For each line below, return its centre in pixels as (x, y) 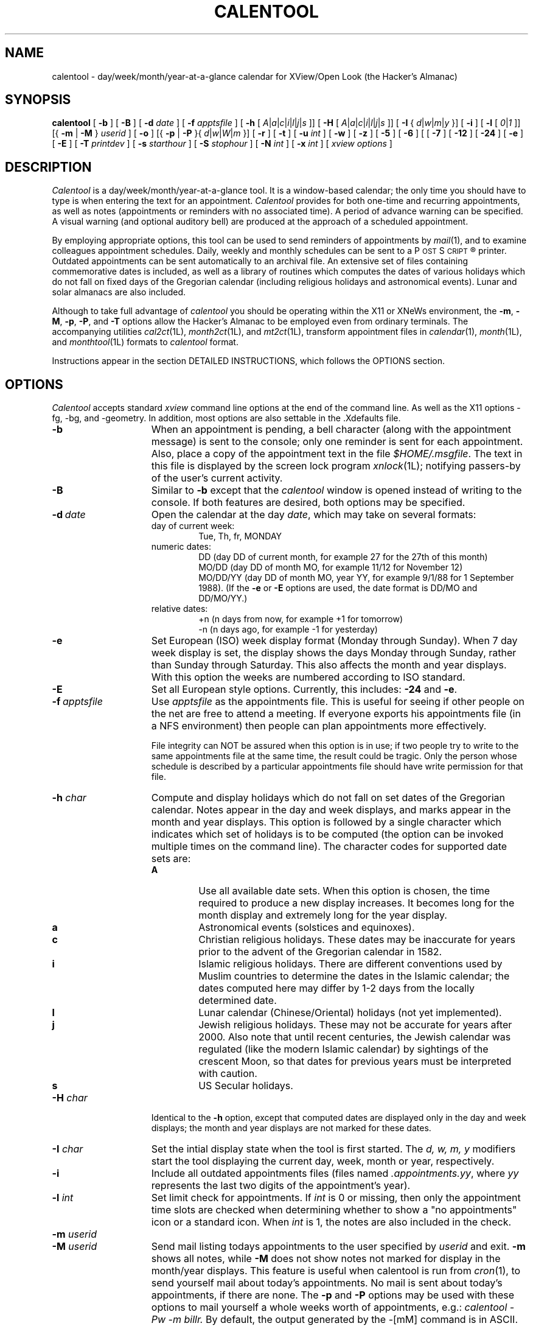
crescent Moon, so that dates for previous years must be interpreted (355, 1061)
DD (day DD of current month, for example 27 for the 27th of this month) (343, 557)
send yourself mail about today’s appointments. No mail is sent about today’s (327, 1283)
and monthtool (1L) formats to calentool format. (145, 342)
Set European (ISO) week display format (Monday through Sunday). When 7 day (334, 641)
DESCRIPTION (48, 167)
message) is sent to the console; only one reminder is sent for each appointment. (337, 442)
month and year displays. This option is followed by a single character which (326, 822)
